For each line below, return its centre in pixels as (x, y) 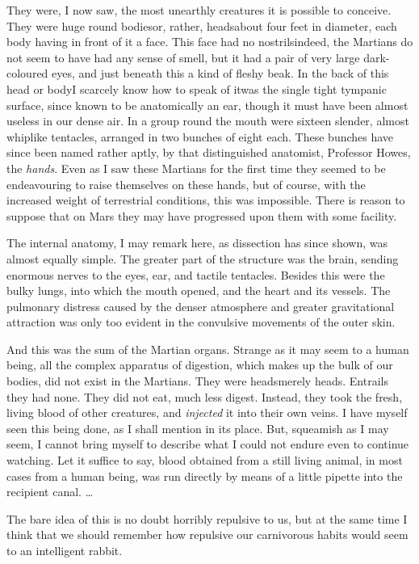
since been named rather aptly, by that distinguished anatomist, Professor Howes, (209, 152)
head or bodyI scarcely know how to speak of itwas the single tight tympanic (197, 88)
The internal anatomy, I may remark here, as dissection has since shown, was (197, 243)
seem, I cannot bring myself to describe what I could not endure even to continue (208, 444)
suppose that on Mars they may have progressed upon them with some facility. (202, 215)
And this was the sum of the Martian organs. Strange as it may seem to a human (208, 349)
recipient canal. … (50, 492)
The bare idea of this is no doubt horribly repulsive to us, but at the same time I (207, 518)
